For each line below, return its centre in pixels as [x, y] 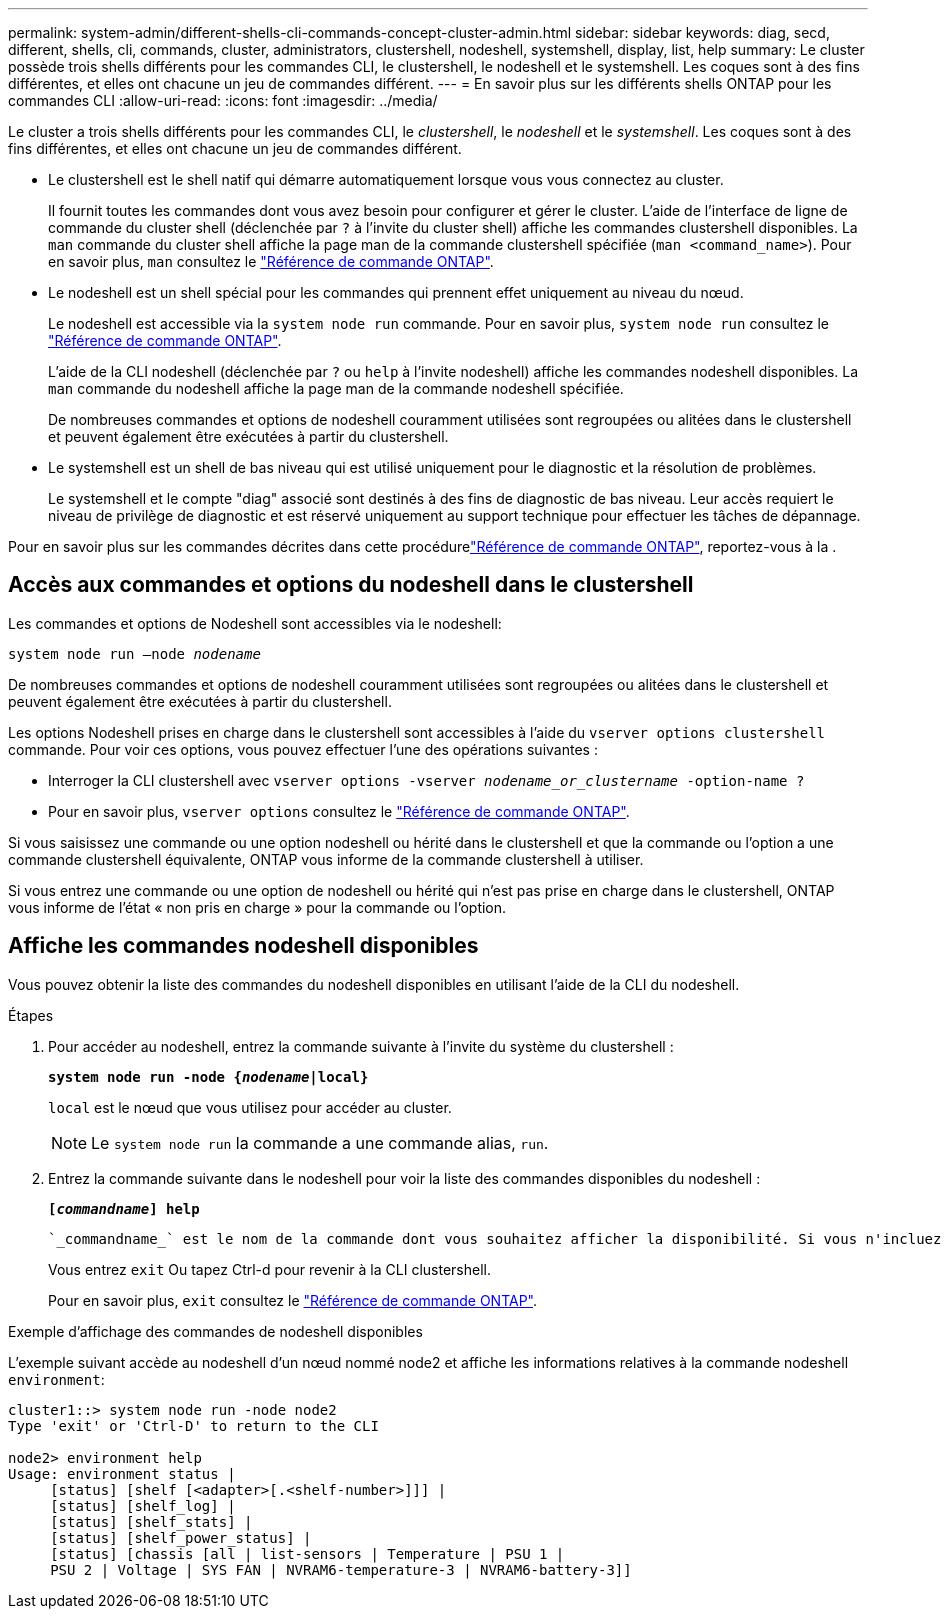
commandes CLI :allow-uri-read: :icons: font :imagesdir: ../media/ [223, 100]
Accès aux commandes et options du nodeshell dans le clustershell [351, 585]
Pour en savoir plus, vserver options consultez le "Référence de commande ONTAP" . [339, 811]
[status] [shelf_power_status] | [181, 1537]
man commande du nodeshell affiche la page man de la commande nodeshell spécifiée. [336, 388]
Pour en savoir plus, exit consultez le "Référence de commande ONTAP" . [293, 1300]
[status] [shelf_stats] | [151, 1521]
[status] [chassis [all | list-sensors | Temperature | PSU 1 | [307, 1553]
